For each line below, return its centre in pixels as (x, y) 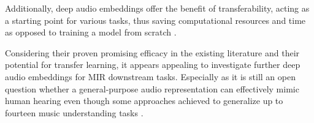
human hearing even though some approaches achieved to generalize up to (144, 101)
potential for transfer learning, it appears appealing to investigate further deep (153, 65)
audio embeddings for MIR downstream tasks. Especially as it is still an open (150, 76)
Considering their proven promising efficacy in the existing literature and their (152, 52)
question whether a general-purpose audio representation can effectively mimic (152, 88)
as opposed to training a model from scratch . (91, 32)
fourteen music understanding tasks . (74, 112)
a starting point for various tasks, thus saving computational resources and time (155, 20)
